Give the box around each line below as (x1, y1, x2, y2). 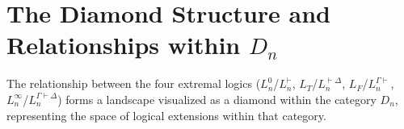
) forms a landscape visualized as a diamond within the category (57, 90, 377, 107)
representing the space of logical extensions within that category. (6, 106, 326, 123)
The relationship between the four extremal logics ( (6, 75, 261, 92)
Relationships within (6, 28, 241, 61)
